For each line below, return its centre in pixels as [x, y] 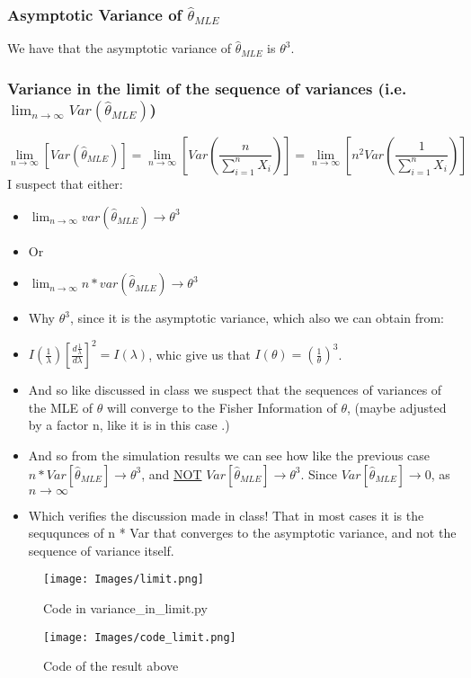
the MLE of [60, 407]
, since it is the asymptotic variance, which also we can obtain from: [257, 318]
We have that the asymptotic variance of [119, 48]
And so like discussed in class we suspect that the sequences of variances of [235, 390]
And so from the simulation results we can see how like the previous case [229, 455]
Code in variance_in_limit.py [125, 608]
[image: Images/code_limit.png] [140, 637]
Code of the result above [111, 666]
